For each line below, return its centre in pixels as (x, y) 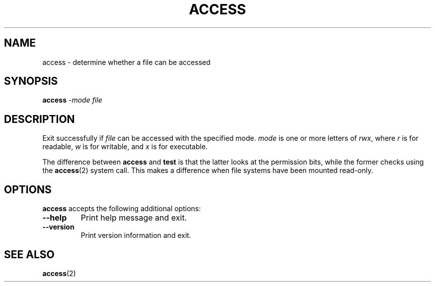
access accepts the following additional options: (122, 209)
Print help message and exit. (134, 218)
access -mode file (72, 100)
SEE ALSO (29, 254)
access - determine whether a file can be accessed (126, 62)
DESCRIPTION (39, 119)
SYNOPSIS (31, 81)
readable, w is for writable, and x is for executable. (125, 147)
